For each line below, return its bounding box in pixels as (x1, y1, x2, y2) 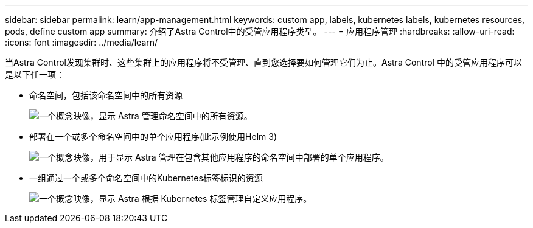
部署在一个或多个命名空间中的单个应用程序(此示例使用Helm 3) (29, 131, 277, 142)
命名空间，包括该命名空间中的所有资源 (29, 90, 183, 100)
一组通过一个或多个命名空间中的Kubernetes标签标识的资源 (29, 173, 263, 183)
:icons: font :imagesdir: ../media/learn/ (5, 37, 158, 47)
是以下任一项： (5, 69, 64, 80)
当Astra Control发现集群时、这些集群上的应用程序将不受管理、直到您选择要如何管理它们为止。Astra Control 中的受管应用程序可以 (5, 57, 522, 67)
